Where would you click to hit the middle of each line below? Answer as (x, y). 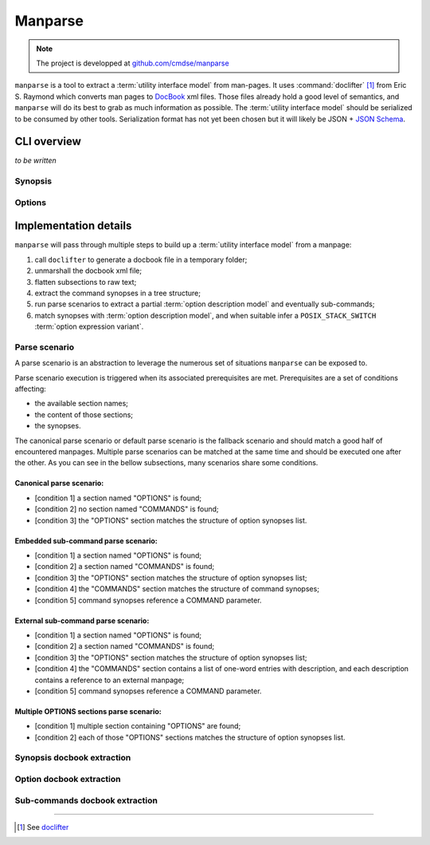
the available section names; (82, 404)
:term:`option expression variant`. (89, 326)
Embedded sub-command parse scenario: (86, 541)
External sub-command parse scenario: (82, 620)
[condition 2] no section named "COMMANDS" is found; (127, 509)
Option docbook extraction (68, 780)
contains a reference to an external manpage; (109, 680)
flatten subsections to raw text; (86, 282)
